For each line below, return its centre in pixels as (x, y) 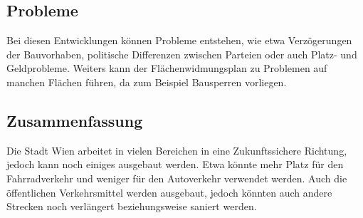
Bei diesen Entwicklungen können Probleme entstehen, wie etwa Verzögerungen (179, 40)
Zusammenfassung (75, 120)
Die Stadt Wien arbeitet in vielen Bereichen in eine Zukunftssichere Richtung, (177, 150)
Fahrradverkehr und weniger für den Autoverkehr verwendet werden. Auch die (177, 178)
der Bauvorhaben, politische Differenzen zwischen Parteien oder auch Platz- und (182, 54)
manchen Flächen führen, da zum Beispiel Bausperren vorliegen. (147, 82)
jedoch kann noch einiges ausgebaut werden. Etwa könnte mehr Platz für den (175, 164)
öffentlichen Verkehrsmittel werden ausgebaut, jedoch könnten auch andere (169, 192)
